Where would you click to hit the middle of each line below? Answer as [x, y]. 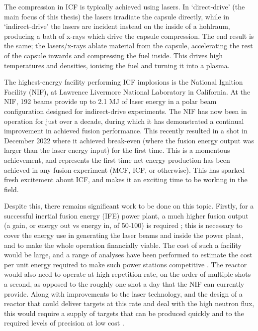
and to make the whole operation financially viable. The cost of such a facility [123, 245]
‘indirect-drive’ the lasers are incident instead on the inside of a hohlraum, [117, 26]
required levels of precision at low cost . [64, 323]
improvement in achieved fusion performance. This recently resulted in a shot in [126, 131]
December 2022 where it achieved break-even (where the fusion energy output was [129, 140]
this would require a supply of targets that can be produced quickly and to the [124, 313]
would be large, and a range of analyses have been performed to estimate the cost [128, 255]
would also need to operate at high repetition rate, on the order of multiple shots [128, 274]
